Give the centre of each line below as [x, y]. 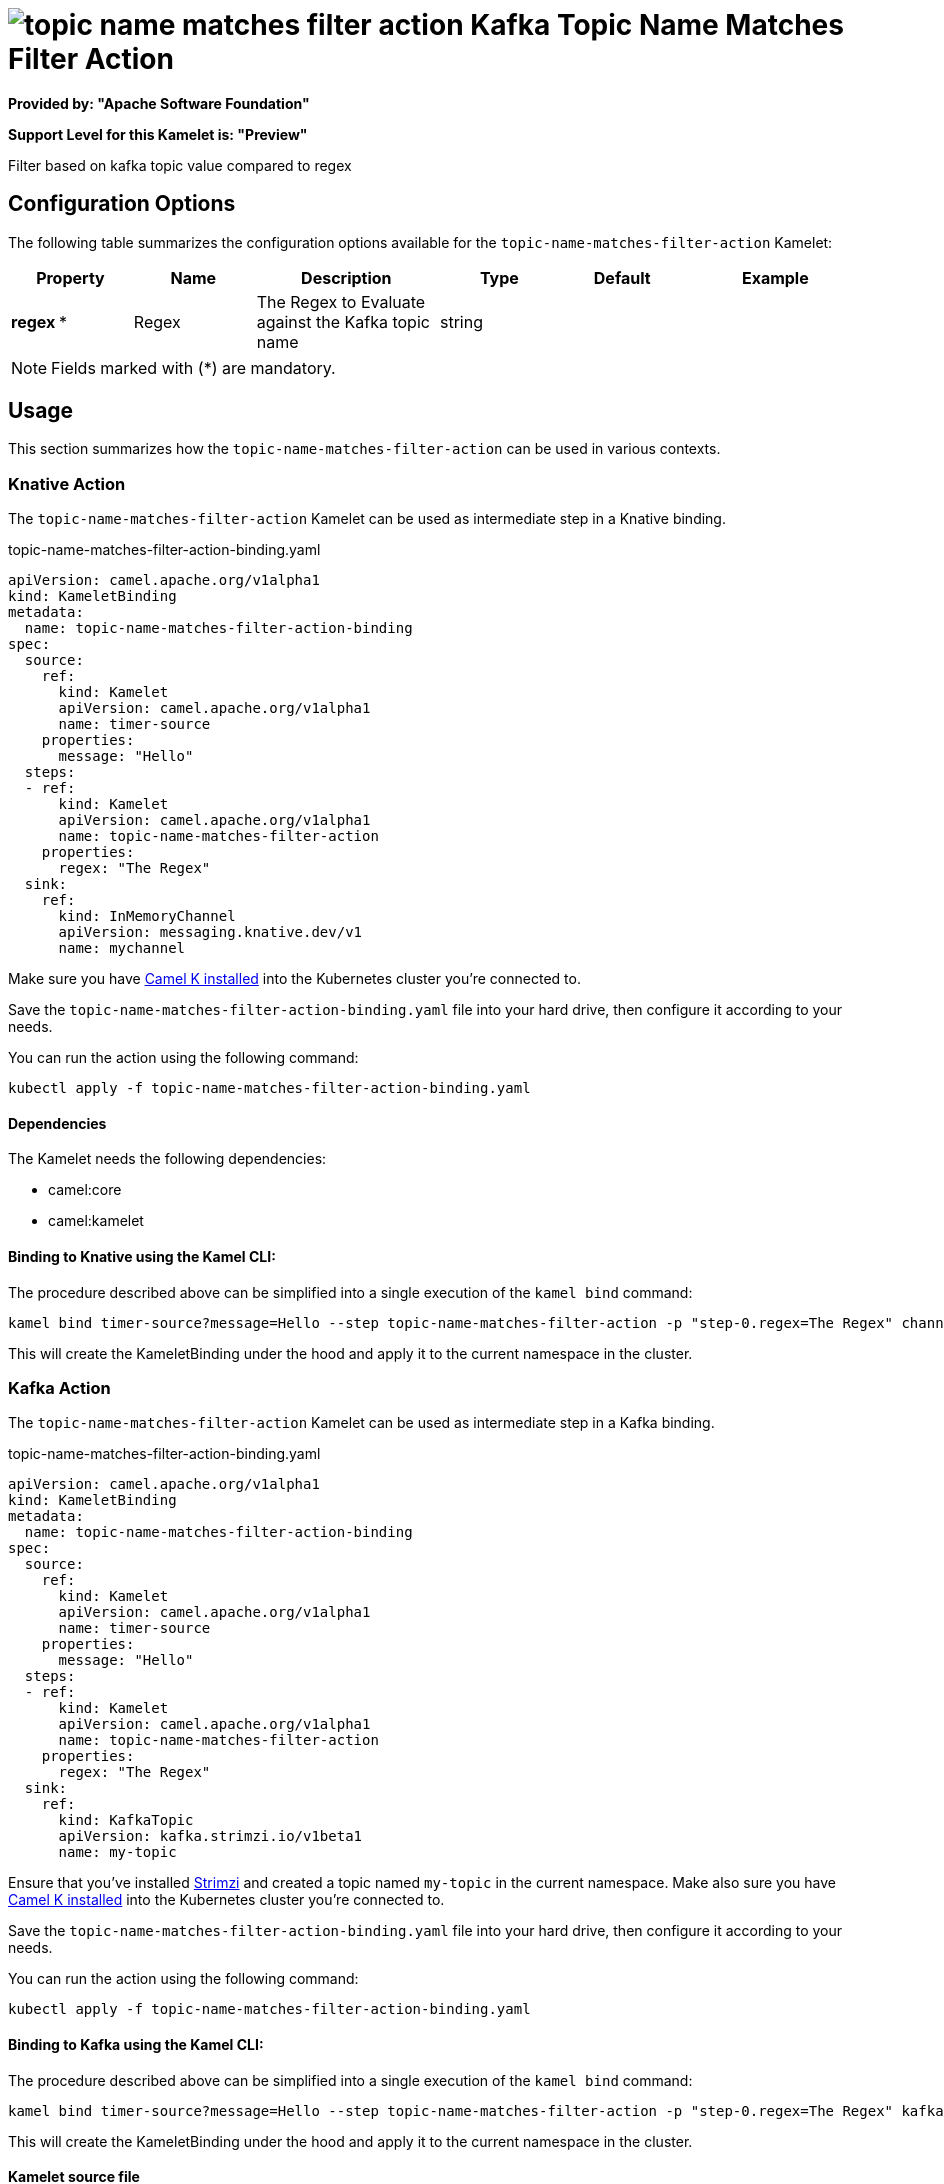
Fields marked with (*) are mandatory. [193, 367]
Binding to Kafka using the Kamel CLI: [136, 2044]
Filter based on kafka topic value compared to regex [180, 165]
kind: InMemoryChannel [147, 916]
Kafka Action [59, 1388]
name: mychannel [122, 948]
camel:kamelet [96, 1221]
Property [70, 277]
